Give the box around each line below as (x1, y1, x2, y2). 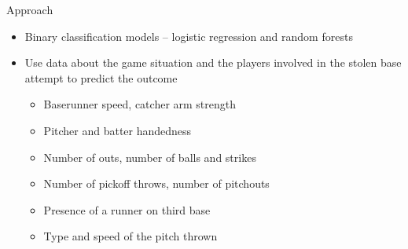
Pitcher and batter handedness (43, 122, 192, 138)
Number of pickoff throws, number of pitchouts (43, 175, 270, 192)
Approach (6, 2, 53, 17)
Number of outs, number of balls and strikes (43, 148, 256, 165)
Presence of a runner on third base (43, 201, 211, 218)
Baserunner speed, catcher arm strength (43, 96, 237, 112)
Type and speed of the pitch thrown (43, 228, 218, 244)
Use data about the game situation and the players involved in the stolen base (24, 54, 402, 71)
